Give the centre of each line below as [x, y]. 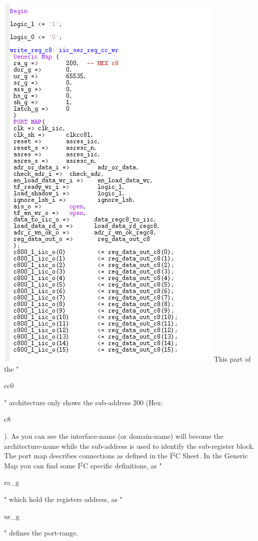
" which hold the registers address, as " [63, 499]
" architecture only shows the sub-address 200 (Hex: [83, 402]
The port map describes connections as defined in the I [88, 456]
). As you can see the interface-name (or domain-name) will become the [114, 436]
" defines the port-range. [41, 533]
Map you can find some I [42, 465]
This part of [232, 359]
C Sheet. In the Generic [211, 456]
